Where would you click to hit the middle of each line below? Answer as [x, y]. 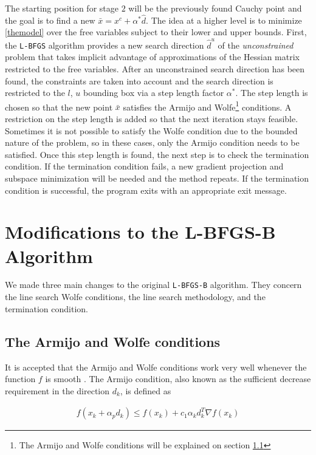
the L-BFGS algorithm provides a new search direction [105, 45]
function [20, 379]
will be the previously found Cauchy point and [215, 8]
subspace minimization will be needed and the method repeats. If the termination [157, 178]
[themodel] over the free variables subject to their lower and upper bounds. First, [156, 32]
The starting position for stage [62, 8]
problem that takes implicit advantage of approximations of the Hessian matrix [152, 57]
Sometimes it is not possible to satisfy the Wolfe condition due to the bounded [151, 130]
